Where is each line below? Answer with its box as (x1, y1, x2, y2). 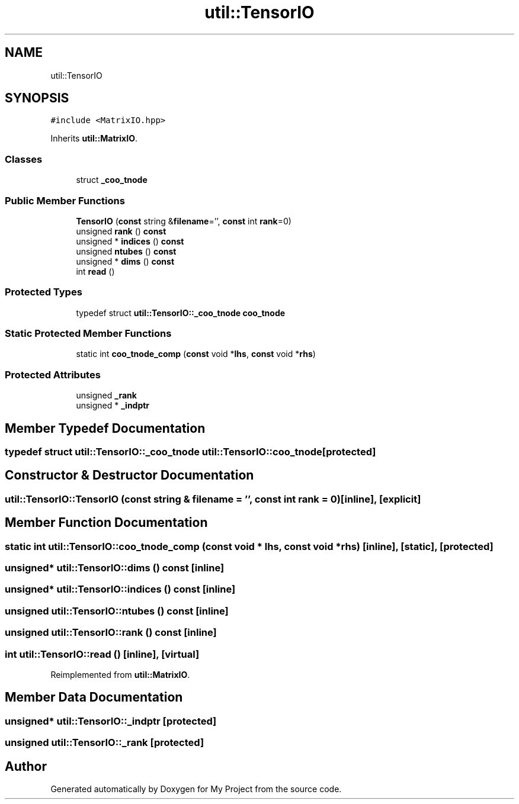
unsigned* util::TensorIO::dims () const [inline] (5, 562, 225, 574)
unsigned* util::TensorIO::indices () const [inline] (5, 583, 236, 596)
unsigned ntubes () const (76, 246, 177, 256)
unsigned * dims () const (76, 256, 175, 266)
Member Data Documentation (5, 690, 183, 705)
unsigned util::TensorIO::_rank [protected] (5, 737, 204, 749)
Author (5, 758, 47, 774)
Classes (5, 153, 43, 165)
